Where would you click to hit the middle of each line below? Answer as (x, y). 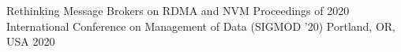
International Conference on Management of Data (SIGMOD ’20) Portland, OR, (201, 26)
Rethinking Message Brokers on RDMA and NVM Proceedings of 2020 (178, 10)
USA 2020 (31, 41)
